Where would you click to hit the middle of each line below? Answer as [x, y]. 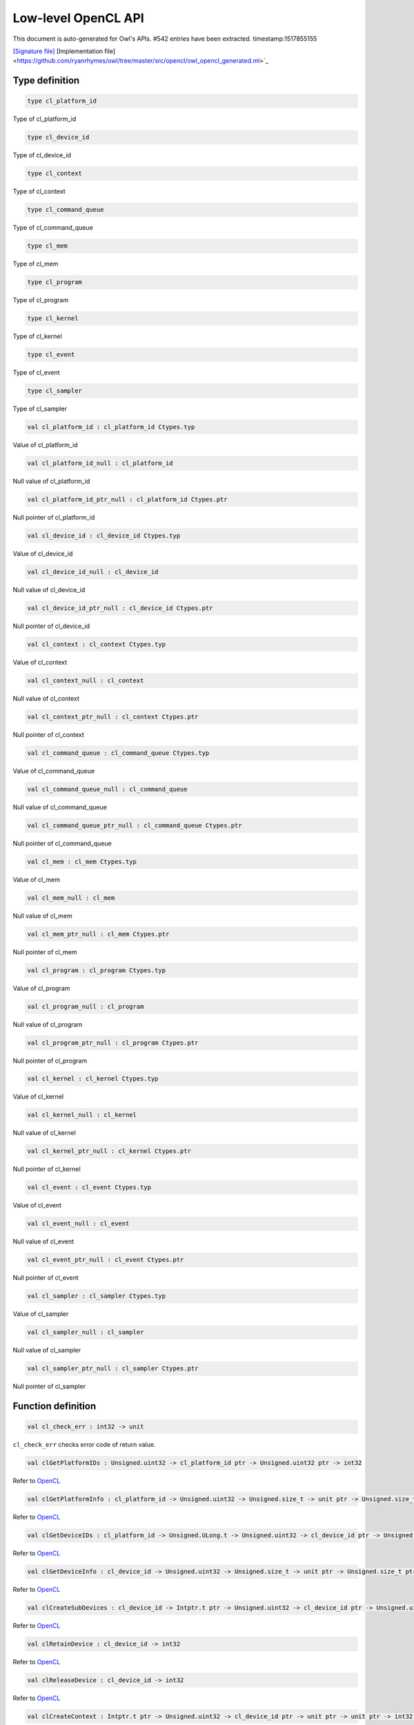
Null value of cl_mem [42, 916]
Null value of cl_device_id [49, 589]
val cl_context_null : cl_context [86, 680]
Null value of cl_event [43, 1241]
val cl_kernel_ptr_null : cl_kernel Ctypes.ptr [109, 1151]
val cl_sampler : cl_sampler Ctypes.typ [96, 1296]
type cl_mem [48, 246]
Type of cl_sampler [40, 409]
